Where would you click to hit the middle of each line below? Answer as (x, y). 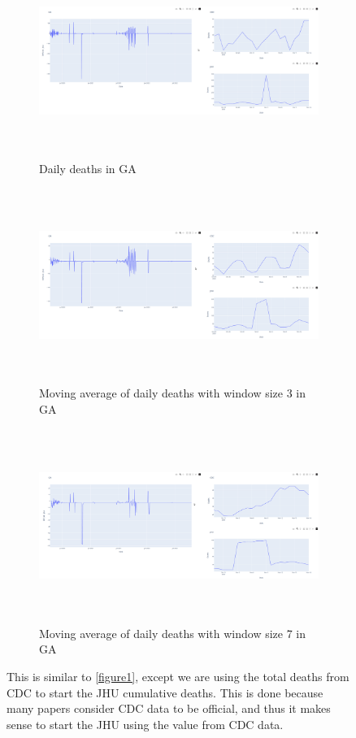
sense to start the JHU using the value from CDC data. (145, 724)
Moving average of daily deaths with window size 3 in (173, 393)
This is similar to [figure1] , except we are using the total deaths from (178, 677)
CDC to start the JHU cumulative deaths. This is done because (165, 692)
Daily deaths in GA (88, 168)
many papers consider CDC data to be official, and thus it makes (169, 708)
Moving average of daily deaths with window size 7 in (173, 633)
